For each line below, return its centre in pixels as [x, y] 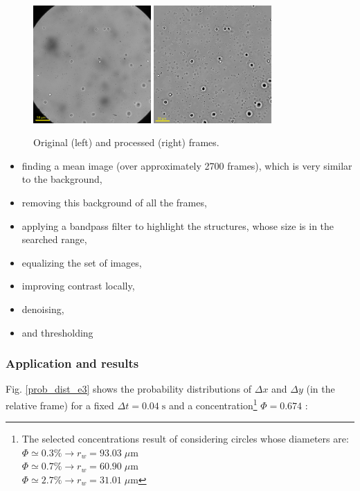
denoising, [43, 309]
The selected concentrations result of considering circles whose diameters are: [185, 439]
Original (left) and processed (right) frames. [126, 142]
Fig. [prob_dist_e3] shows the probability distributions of [129, 389]
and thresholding [57, 332]
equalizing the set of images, [82, 262]
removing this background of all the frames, [114, 202]
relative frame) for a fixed [60, 405]
